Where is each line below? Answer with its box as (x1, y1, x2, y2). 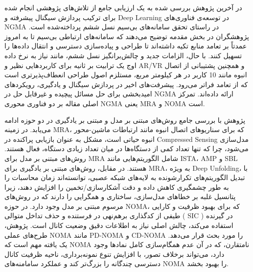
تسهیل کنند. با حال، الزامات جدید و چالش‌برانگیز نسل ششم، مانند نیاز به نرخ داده (4, 50, 242, 60)
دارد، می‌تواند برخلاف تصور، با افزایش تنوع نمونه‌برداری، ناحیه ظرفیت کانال (4, 249, 225, 259)
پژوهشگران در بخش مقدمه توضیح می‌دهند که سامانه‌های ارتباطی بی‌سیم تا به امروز (4, 31, 249, 41)
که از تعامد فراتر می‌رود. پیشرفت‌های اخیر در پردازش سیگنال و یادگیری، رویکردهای (4, 79, 248, 89)
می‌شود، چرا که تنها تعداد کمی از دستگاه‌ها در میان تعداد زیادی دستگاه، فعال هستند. (4, 143, 249, 154)
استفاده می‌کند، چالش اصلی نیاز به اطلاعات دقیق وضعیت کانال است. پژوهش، (4, 220, 233, 230)
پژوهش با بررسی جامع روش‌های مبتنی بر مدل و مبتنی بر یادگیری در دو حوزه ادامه (4, 114, 246, 125)
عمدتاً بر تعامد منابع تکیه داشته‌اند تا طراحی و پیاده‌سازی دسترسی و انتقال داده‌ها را (4, 41, 247, 51)
